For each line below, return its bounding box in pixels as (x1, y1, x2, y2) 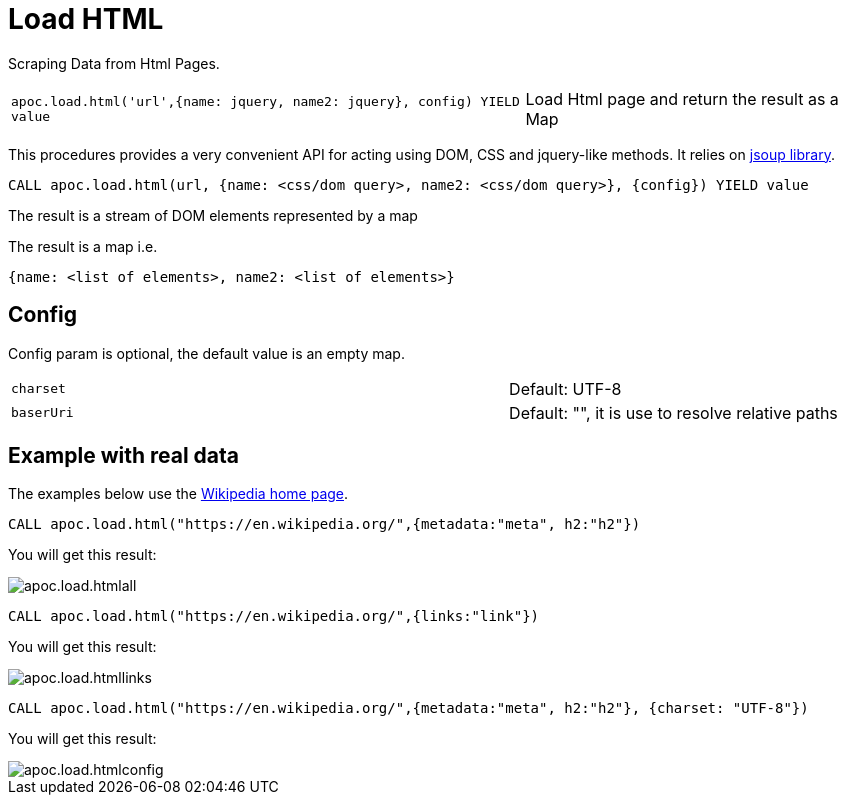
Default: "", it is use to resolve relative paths (509, 402, 838, 423)
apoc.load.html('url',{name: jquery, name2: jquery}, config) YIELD (11, 93, 520, 109)
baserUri (11, 405, 74, 421)
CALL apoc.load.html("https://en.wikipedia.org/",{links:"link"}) (8, 608, 540, 625)
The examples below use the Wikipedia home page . (8, 485, 349, 503)
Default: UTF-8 (509, 378, 622, 399)
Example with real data (8, 443, 240, 469)
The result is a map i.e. (8, 237, 158, 255)
